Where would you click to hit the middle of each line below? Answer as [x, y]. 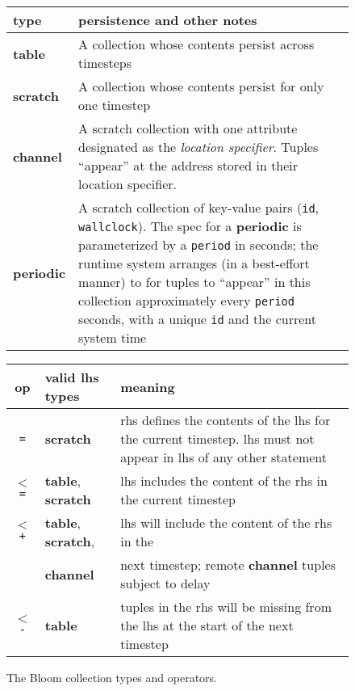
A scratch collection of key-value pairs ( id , [199, 207]
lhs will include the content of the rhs [226, 522]
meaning [148, 386]
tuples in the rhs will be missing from [226, 607]
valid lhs [72, 377]
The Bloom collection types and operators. [112, 677]
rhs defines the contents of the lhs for [226, 420]
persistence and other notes [168, 20]
